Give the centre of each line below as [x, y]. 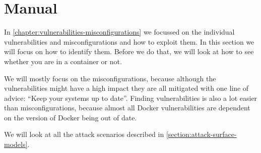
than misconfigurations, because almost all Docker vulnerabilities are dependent [127, 108]
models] [16, 144]
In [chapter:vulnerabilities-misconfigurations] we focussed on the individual [119, 32]
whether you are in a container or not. [63, 61]
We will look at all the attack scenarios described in [84, 134]
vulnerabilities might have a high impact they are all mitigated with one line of [126, 88]
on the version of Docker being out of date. [71, 117]
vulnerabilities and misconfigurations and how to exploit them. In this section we [129, 41]
